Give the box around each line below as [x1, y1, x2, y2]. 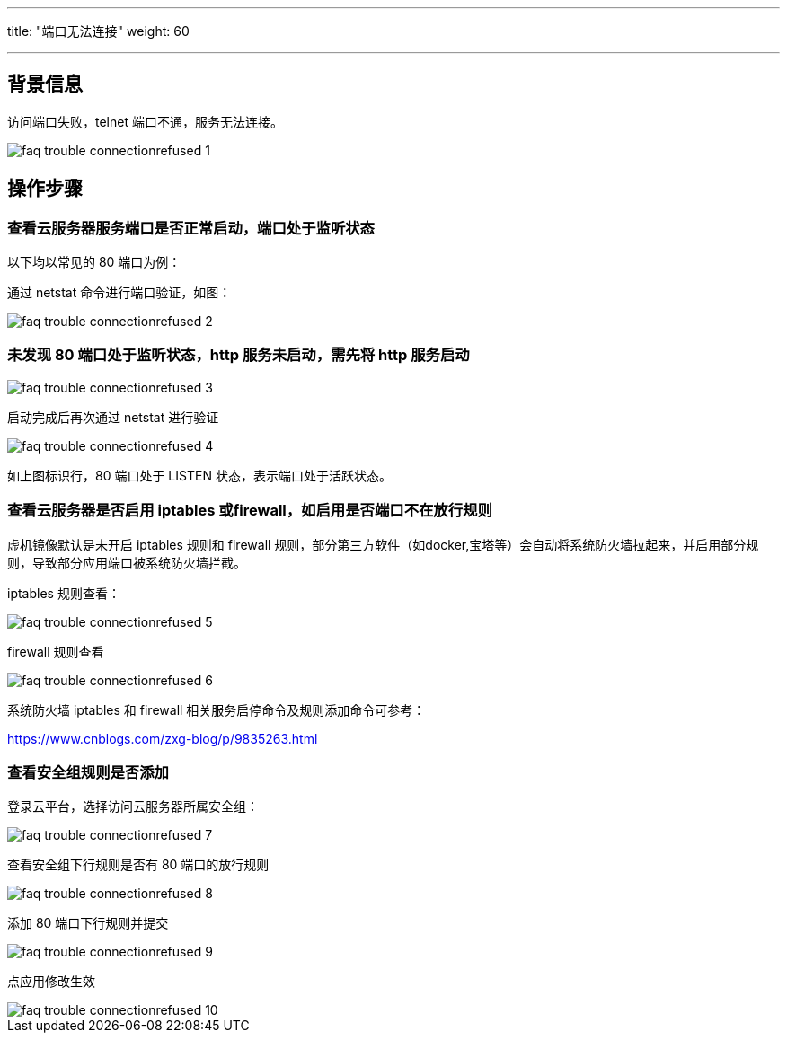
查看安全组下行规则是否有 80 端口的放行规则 [7, 857, 270, 873]
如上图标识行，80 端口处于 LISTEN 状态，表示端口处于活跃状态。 [7, 467, 392, 483]
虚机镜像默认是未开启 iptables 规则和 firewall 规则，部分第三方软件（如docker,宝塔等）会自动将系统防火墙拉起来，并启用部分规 [7, 536, 759, 552]
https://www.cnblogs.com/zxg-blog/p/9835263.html [7, 730, 318, 746]
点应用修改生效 [7, 974, 95, 990]
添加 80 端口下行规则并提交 [7, 915, 169, 931]
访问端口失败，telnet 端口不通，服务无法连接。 [7, 113, 283, 129]
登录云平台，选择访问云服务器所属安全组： [7, 798, 259, 815]
